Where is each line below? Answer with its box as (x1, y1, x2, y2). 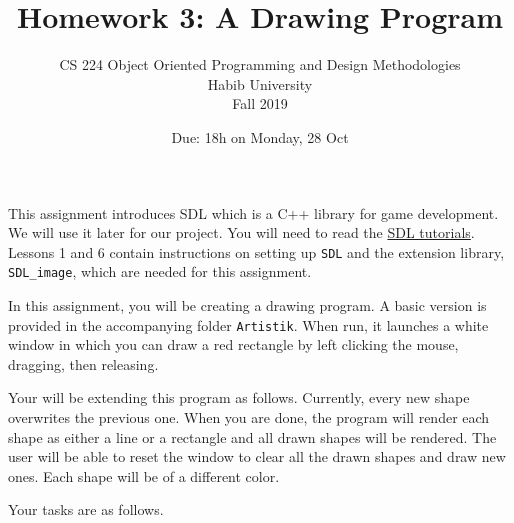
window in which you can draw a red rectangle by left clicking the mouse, (8, 334, 459, 355)
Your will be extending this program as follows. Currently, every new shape (8, 387, 470, 408)
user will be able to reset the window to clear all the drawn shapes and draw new (8, 446, 506, 467)
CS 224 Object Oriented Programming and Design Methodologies (59, 54, 461, 75)
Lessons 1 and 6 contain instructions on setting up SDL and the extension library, (8, 241, 505, 262)
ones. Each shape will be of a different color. (8, 465, 280, 486)
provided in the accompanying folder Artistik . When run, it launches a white (8, 314, 489, 335)
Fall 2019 (232, 93, 288, 114)
